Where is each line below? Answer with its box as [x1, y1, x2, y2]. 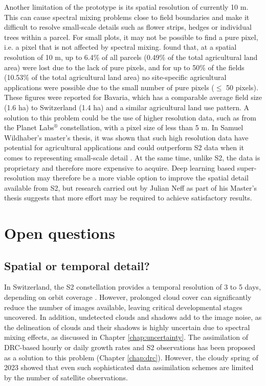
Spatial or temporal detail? [4, 257, 150, 273]
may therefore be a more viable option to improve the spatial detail [37, 172, 249, 183]
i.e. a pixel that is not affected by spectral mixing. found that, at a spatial [4, 42, 237, 52]
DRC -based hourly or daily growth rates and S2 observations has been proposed [4, 342, 256, 353]
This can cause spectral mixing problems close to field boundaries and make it [4, 11, 250, 22]
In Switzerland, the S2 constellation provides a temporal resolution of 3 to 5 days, [4, 281, 261, 292]
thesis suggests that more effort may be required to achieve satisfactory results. [4, 192, 252, 203]
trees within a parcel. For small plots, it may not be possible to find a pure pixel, [4, 31, 258, 42]
